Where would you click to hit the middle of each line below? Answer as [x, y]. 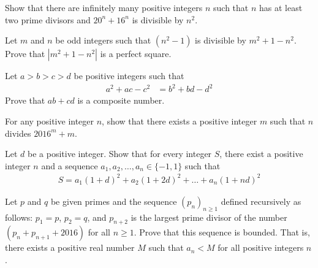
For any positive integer [50, 121]
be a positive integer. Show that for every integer [120, 154]
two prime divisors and [48, 19]
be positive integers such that [129, 76]
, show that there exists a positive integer [180, 121]
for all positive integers [261, 247]
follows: [19, 217]
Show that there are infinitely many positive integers [104, 7]
